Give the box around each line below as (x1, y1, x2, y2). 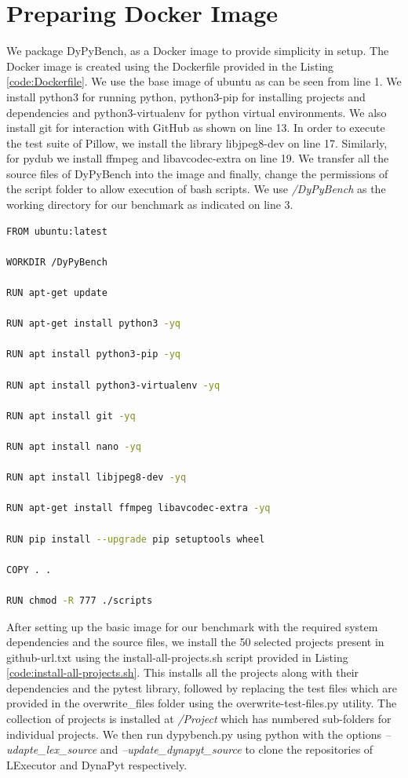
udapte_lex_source (6, 741, 97, 758)
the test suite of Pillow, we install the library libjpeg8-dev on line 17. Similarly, (6, 134, 388, 151)
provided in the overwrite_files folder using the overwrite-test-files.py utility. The (6, 695, 397, 711)
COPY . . (6, 564, 52, 575)
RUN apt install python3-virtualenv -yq (6, 379, 220, 391)
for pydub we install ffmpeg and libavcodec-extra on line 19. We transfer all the (6, 150, 389, 166)
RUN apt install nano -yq (6, 440, 141, 452)
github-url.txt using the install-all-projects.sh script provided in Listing (6, 648, 348, 665)
